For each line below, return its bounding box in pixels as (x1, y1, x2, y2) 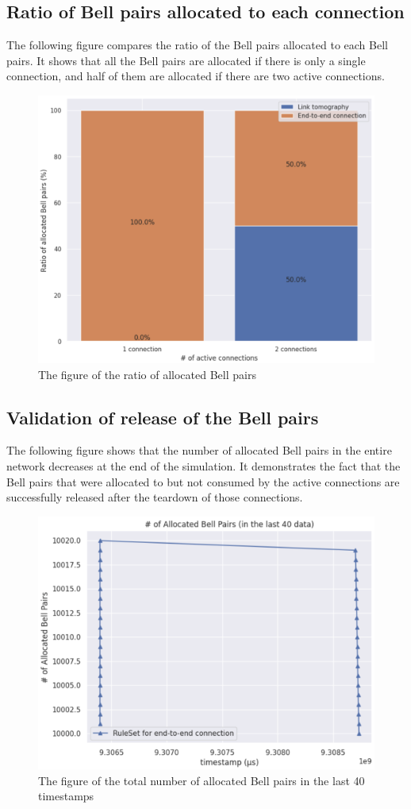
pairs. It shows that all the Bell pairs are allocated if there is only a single (6, 52, 366, 68)
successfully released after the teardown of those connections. (6, 489, 303, 505)
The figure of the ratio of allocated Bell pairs (38, 366, 256, 382)
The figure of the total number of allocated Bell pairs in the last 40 (38, 772, 365, 788)
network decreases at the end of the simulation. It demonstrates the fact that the (6, 458, 401, 474)
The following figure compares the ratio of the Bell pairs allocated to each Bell (6, 37, 388, 53)
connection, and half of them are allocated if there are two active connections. (6, 68, 385, 84)
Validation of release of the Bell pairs (6, 404, 319, 429)
